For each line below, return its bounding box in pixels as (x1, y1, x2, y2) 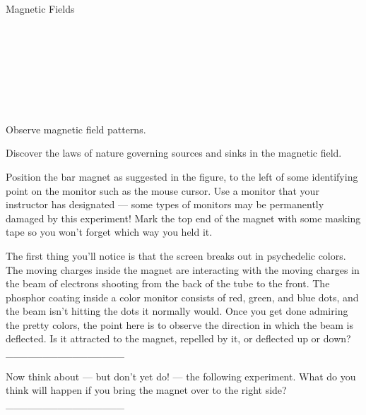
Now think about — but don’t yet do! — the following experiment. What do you (6, 368, 356, 383)
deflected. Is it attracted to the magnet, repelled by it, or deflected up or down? (6, 331, 351, 346)
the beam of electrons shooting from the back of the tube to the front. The (6, 276, 330, 291)
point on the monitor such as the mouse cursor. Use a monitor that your (6, 183, 319, 198)
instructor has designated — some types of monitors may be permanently (6, 197, 324, 212)
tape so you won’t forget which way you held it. (6, 224, 213, 239)
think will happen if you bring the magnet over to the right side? (6, 383, 287, 397)
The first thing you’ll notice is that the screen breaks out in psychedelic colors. (6, 248, 346, 263)
